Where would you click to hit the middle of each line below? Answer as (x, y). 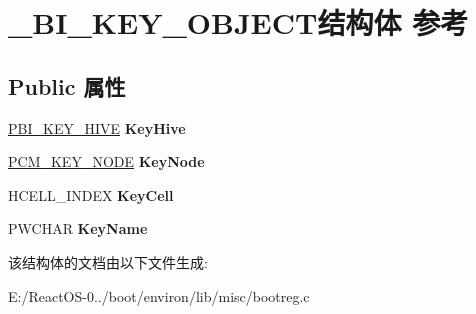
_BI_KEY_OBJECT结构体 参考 (238, 22)
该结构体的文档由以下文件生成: (108, 261)
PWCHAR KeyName (78, 228)
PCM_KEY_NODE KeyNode (106, 161)
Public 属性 (67, 85)
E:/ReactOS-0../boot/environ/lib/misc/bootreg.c (159, 295)
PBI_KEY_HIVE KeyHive (97, 127)
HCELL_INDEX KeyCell (91, 194)
